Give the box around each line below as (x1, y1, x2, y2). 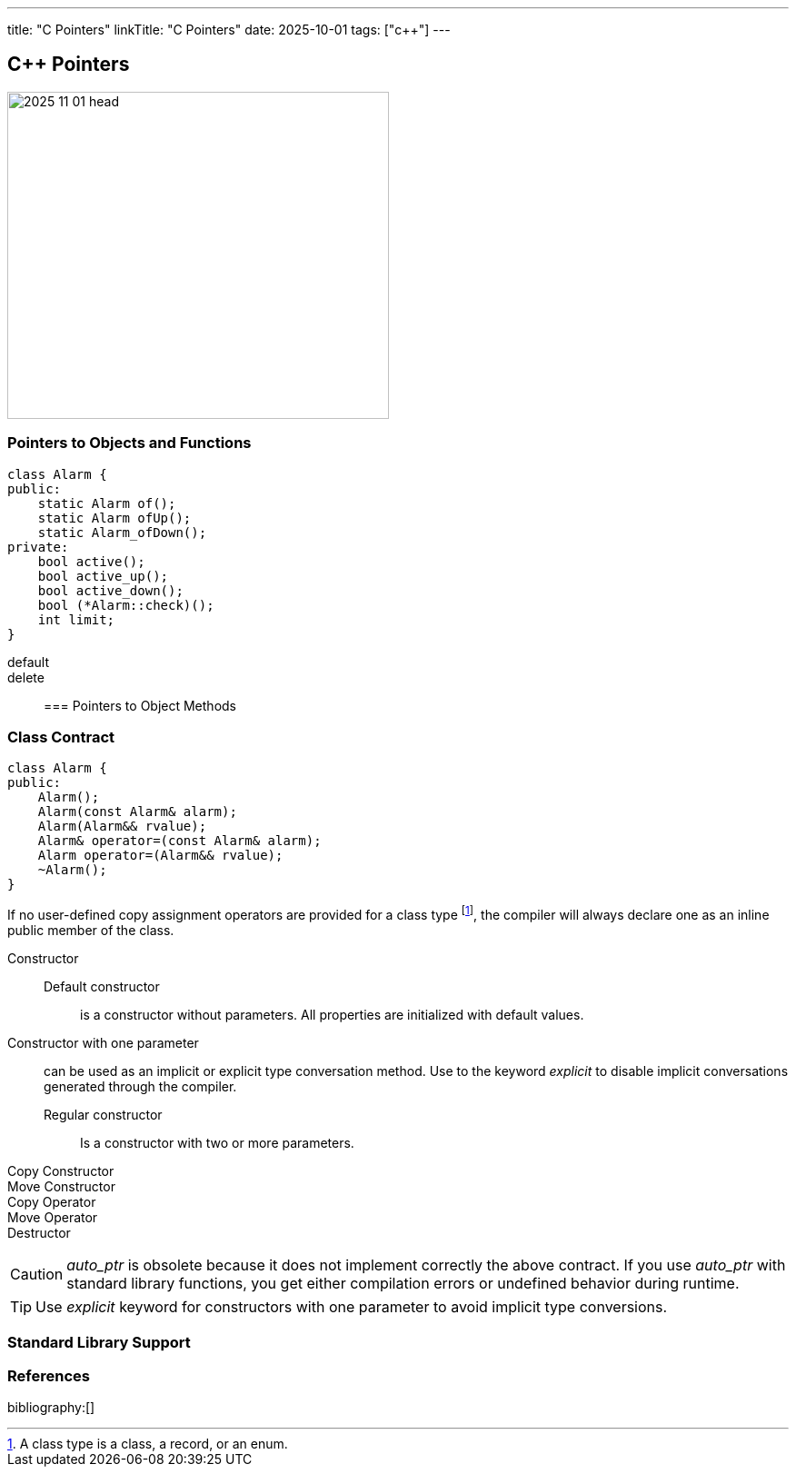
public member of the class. (7, 922, 174, 938)
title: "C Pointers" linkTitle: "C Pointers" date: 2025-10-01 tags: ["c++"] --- (7, 22, 451, 37)
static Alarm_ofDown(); (37, 524, 207, 540)
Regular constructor (44, 1107, 163, 1122)
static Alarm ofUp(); (37, 510, 192, 525)
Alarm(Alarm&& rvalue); (37, 819, 207, 834)
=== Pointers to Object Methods (44, 697, 236, 713)
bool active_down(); (37, 583, 184, 598)
